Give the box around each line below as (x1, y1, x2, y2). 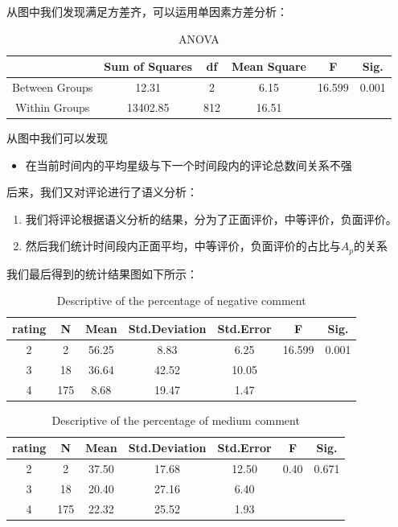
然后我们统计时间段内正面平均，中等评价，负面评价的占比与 (25, 237, 341, 254)
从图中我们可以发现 (6, 129, 108, 146)
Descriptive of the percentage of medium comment (51, 411, 300, 428)
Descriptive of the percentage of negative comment (56, 292, 306, 309)
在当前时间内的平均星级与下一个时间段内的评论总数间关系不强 (25, 156, 352, 173)
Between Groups (12, 79, 93, 96)
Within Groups (14, 98, 90, 115)
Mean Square (231, 58, 306, 75)
